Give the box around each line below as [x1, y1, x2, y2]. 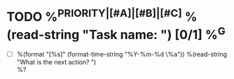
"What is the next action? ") [16, 57, 97, 66]
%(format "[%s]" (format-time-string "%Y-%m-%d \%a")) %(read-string [16, 50, 228, 58]
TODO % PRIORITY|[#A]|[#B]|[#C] [6, 6, 183, 25]
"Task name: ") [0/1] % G [82, 24, 226, 43]
